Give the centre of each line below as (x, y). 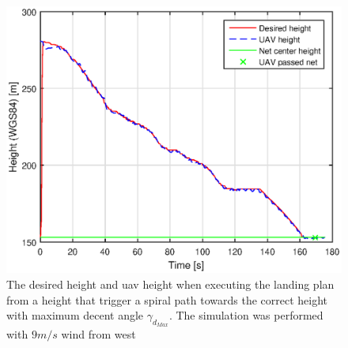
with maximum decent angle (75, 315)
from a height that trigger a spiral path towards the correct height (167, 299)
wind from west (98, 334)
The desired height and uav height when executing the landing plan (170, 284)
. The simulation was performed (246, 315)
